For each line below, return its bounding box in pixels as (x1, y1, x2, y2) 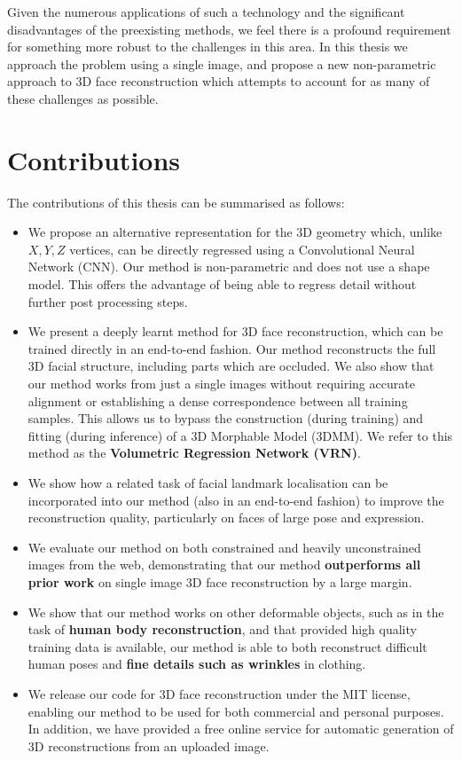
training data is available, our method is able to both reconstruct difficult (27, 637, 427, 655)
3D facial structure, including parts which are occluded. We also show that (27, 357, 435, 375)
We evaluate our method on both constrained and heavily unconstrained (27, 537, 421, 556)
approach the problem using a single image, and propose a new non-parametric (7, 54, 436, 73)
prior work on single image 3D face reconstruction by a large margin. (27, 572, 412, 591)
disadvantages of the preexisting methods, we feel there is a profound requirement (7, 20, 451, 38)
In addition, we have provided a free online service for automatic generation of (27, 719, 454, 738)
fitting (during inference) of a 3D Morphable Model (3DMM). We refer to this (27, 426, 453, 444)
